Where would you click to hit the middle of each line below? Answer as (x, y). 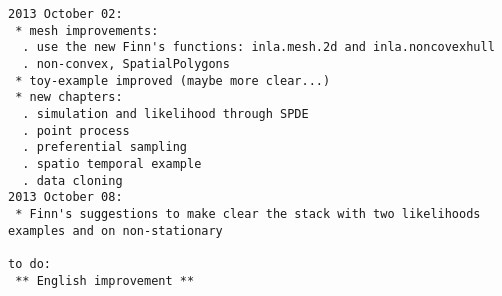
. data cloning (72, 180)
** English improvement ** (105, 280)
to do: (29, 263)
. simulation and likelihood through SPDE (165, 113)
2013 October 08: (65, 197)
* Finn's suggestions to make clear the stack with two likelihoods (248, 213)
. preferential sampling (104, 147)
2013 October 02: (65, 14)
